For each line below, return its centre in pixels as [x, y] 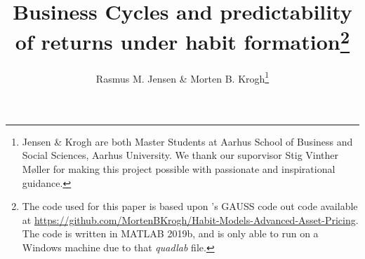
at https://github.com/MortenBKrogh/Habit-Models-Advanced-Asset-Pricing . [190, 219]
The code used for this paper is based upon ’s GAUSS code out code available [190, 206]
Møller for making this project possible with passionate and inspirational [179, 169]
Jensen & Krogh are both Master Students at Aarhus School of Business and [187, 141]
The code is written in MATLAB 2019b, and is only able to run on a [170, 233]
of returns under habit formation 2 [182, 40]
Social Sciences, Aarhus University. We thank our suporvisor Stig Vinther [180, 155]
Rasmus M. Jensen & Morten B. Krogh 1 [182, 77]
